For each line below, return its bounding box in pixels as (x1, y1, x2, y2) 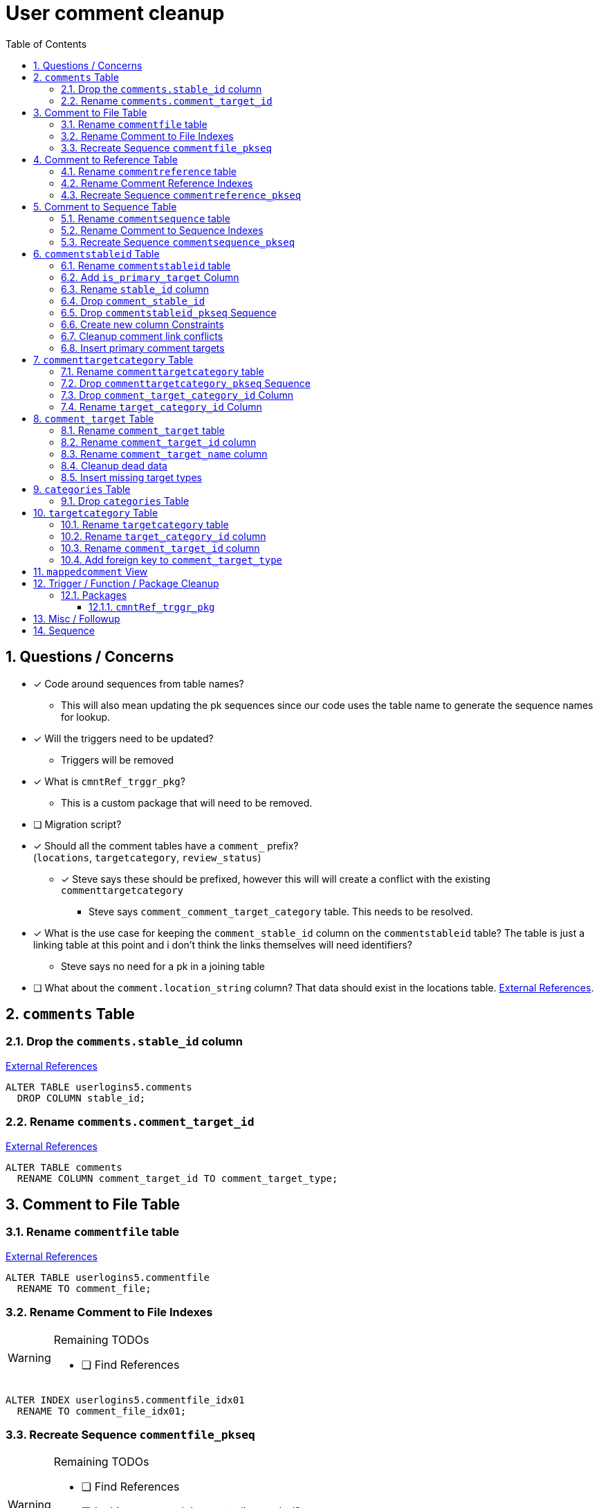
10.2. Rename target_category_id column (61, 530, 266, 542)
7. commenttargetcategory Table (33, 353, 194, 366)
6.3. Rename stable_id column (61, 282, 210, 295)
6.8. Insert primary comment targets (61, 341, 225, 354)
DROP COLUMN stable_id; (17, 1092, 146, 1104)
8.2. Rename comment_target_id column (61, 436, 257, 448)
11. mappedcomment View (33, 565, 148, 577)
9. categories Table (33, 483, 131, 495)
